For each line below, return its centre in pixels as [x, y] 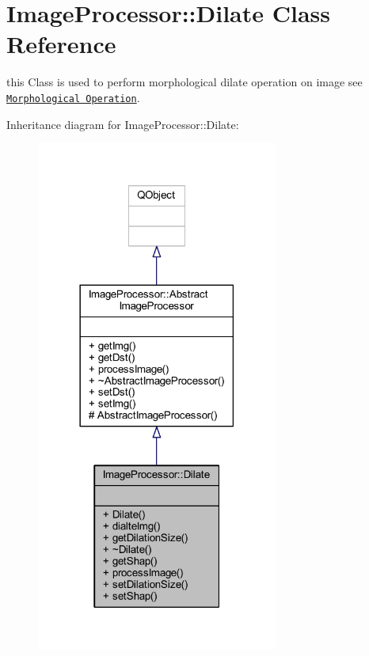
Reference [61, 44]
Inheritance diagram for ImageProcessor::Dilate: [123, 124]
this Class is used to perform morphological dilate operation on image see [184, 82]
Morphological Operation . [73, 97]
